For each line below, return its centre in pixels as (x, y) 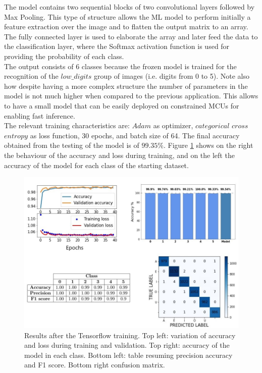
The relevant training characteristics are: (67, 125)
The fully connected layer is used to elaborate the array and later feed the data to (131, 36)
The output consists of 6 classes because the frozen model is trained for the (120, 66)
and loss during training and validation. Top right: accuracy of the (127, 345)
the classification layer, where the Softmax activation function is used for (117, 46)
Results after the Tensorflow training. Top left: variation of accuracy (130, 335)
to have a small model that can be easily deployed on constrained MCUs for (122, 105)
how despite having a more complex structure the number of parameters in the (126, 86)
